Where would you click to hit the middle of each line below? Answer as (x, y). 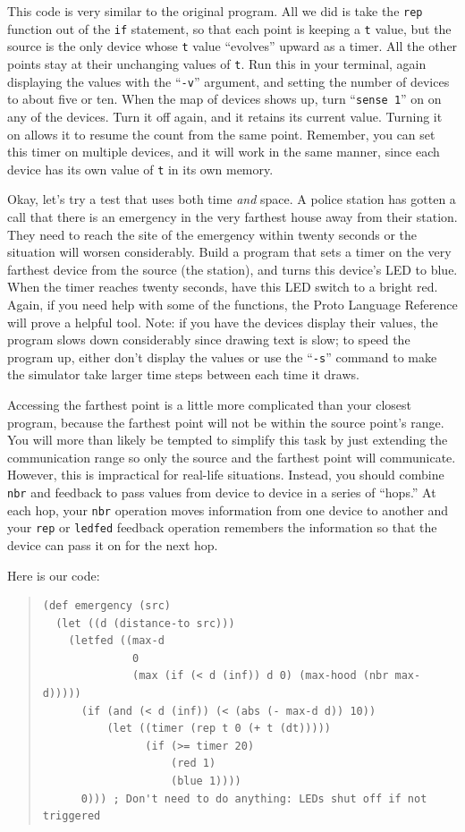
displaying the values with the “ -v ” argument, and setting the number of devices (228, 81)
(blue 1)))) (206, 781)
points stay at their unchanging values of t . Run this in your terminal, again (217, 63)
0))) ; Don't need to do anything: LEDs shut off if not (254, 798)
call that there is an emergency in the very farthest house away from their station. (232, 216)
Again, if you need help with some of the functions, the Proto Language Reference (232, 304)
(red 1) (193, 764)
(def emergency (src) (106, 606)
